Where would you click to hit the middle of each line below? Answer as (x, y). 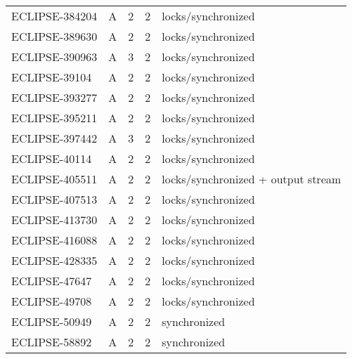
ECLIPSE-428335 (54, 260)
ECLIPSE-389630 (54, 36)
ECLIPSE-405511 (54, 179)
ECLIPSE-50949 (52, 321)
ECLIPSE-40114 (52, 158)
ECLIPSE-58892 (52, 342)
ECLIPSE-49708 (52, 301)
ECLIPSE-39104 (52, 77)
